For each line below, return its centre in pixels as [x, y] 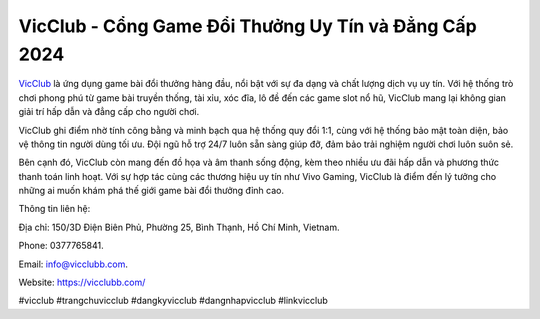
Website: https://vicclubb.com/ [82, 282]
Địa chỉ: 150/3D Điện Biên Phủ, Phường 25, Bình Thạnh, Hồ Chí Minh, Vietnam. [179, 227]
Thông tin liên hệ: [54, 209]
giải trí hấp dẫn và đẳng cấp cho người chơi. [109, 112]
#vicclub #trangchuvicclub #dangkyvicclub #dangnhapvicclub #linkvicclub [173, 301]
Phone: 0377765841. [61, 246]
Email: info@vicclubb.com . [73, 264]
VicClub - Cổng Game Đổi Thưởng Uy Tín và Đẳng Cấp [247, 26]
